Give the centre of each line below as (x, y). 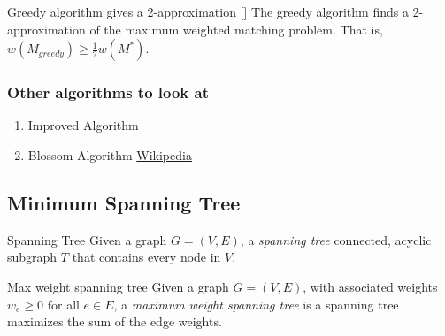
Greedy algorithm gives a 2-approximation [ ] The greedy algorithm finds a (208, 11)
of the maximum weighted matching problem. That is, (236, 29)
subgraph (32, 257)
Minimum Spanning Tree (124, 202)
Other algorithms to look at (108, 92)
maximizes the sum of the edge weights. (115, 321)
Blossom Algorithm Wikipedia (110, 155)
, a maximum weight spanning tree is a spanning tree (256, 304)
